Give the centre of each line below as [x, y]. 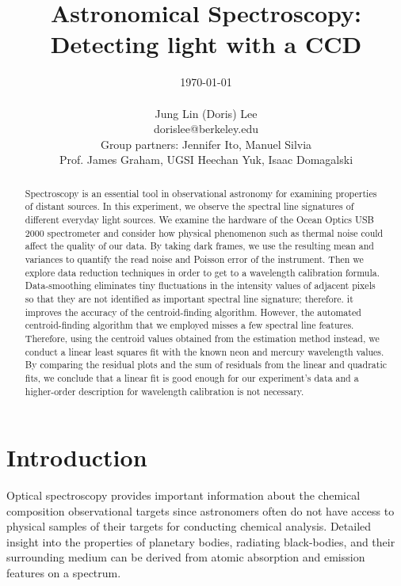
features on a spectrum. [64, 573]
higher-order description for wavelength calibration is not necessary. [164, 391]
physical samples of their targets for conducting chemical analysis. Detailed [189, 526]
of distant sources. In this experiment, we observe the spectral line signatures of [189, 206]
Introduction [77, 457]
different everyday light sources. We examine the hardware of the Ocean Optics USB [199, 219]
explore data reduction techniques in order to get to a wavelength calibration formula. [202, 272]
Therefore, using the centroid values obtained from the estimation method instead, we [202, 338]
